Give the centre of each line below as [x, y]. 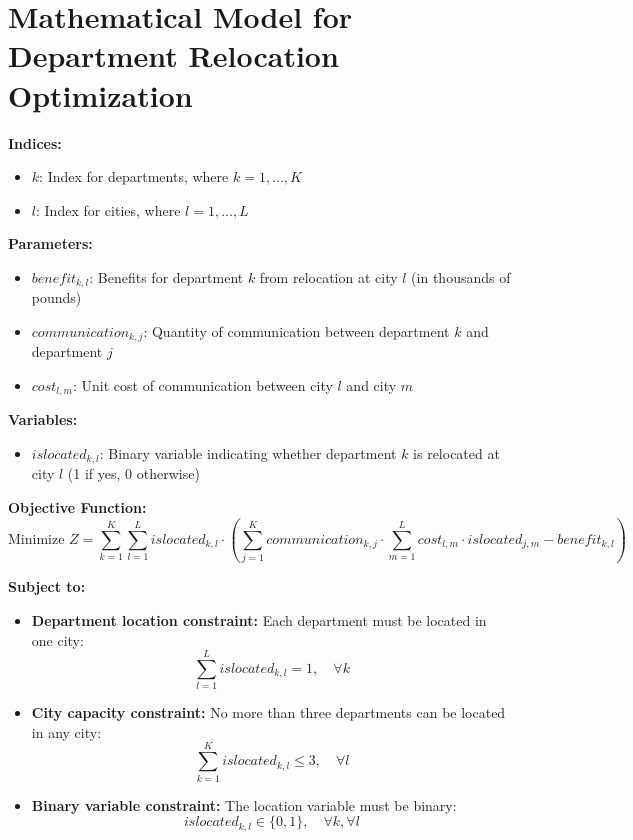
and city [371, 384]
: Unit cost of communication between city [203, 384]
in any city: [66, 731]
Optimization [100, 94]
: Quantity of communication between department [296, 330]
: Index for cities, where [108, 209]
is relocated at [456, 453]
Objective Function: [77, 507]
